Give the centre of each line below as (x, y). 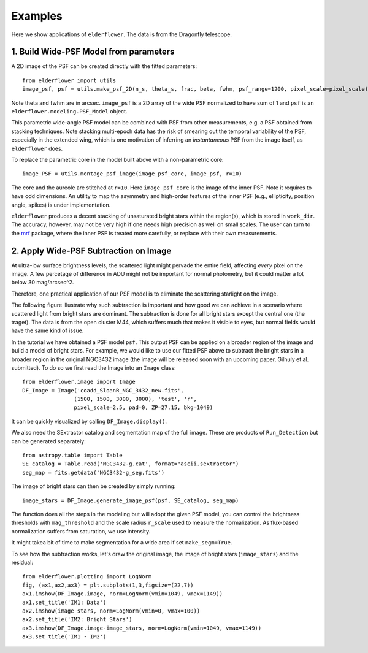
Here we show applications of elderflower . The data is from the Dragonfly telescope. (122, 34)
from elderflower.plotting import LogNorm (87, 577)
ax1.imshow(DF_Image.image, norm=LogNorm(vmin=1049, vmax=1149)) (123, 594)
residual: (22, 562)
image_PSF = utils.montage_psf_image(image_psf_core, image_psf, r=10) (132, 174)
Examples (37, 16)
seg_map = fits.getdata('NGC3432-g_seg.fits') (94, 472)
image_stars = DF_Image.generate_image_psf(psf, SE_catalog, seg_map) (131, 500)
